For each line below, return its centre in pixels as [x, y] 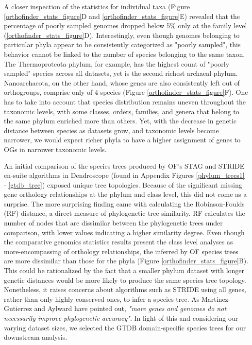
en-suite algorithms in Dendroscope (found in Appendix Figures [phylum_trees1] [124, 175]
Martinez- [216, 299]
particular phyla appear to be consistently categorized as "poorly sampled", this [122, 44]
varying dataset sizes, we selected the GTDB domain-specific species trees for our [125, 327]
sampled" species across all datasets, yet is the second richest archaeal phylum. [121, 73]
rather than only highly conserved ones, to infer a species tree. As [102, 299]
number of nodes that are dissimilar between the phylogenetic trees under [113, 223]
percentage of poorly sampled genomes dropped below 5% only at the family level [126, 26]
